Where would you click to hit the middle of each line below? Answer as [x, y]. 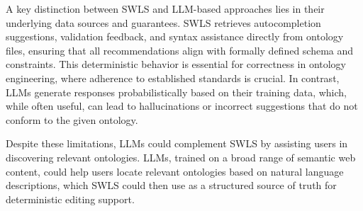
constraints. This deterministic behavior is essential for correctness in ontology [176, 64]
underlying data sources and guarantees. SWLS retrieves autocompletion [163, 22]
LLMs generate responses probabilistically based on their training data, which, [176, 92]
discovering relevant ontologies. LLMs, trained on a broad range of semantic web [181, 157]
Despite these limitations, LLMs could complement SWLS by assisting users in [177, 143]
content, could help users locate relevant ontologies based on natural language [175, 171]
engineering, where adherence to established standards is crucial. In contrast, [173, 78]
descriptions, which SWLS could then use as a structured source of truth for [171, 185]
